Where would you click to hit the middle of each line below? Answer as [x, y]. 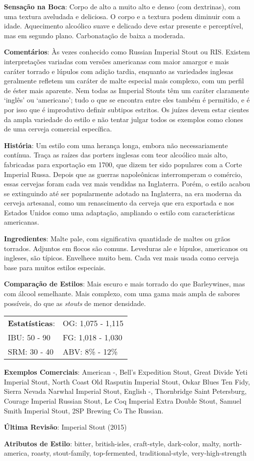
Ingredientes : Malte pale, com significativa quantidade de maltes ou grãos [117, 239]
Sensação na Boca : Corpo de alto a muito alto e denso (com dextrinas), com [122, 6]
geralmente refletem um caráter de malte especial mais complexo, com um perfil [124, 81]
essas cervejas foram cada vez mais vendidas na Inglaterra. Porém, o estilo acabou [127, 184]
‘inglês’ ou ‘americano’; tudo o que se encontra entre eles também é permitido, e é [127, 100]
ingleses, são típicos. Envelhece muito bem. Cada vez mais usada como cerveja [121, 258]
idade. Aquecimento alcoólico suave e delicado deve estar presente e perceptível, [124, 26]
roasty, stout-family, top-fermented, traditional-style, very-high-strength [139, 453]
